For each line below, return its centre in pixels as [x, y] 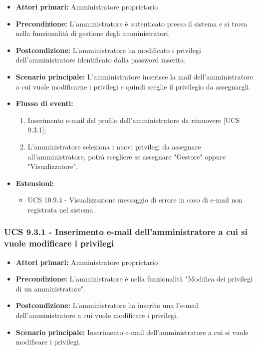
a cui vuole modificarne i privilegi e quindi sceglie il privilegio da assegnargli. [133, 86]
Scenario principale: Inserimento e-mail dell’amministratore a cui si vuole [132, 332]
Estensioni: [35, 183]
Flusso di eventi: [44, 103]
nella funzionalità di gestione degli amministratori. [93, 33]
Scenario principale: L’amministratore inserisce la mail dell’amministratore [134, 76]
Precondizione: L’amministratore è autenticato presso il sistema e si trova [131, 23]
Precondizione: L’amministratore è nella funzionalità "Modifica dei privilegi [134, 279]
